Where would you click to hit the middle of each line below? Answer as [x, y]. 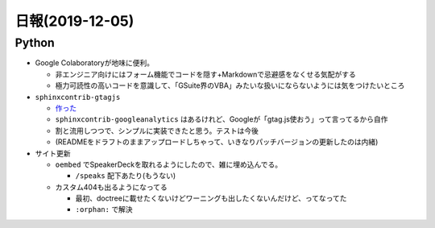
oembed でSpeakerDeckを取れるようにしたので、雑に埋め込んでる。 [168, 164]
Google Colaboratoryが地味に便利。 [95, 63]
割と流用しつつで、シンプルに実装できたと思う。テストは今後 [157, 131]
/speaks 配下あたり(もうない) [126, 176]
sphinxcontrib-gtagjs [78, 97]
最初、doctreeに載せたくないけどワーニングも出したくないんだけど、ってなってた [211, 198]
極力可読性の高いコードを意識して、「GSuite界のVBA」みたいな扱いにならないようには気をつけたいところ [230, 85]
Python [35, 43]
